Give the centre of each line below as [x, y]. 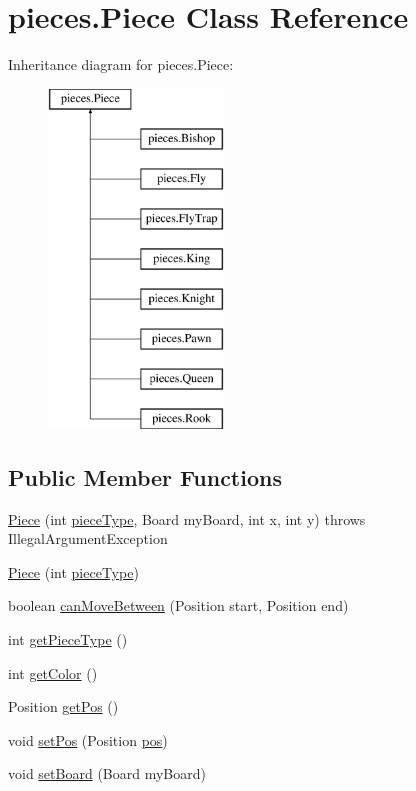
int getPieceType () [68, 639]
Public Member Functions [145, 476]
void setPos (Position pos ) [88, 739]
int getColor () [53, 672]
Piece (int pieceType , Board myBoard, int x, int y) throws [187, 518]
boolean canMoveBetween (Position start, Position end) [178, 605]
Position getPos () [63, 706]
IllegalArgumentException [88, 538]
